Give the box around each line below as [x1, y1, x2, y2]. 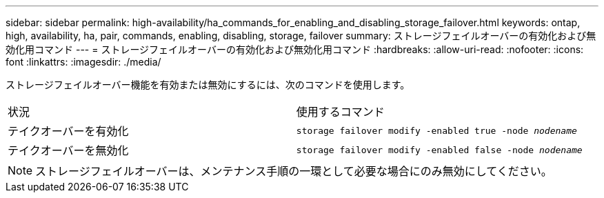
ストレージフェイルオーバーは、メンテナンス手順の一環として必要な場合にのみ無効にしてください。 [35, 164, 552, 178]
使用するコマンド [296, 105, 385, 119]
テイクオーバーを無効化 [8, 143, 129, 157]
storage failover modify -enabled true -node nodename [296, 125, 577, 136]
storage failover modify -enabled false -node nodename [296, 144, 583, 155]
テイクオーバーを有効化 [8, 124, 129, 138]
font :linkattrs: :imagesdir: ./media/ [6, 56, 161, 68]
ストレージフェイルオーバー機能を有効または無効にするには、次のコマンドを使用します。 [6, 79, 410, 90]
